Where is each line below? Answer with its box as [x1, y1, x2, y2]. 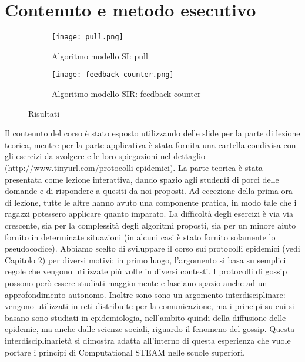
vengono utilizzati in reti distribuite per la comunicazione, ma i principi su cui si [5, 300, 294, 312]
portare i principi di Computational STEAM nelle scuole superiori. [5, 346, 245, 358]
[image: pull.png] [52, 33, 123, 42]
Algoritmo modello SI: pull [52, 49, 148, 62]
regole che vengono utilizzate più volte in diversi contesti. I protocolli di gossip [5, 265, 287, 277]
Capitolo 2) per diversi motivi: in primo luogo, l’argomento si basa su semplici [5, 253, 286, 266]
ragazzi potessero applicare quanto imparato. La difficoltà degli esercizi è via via [5, 207, 293, 220]
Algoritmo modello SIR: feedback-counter [52, 88, 201, 100]
